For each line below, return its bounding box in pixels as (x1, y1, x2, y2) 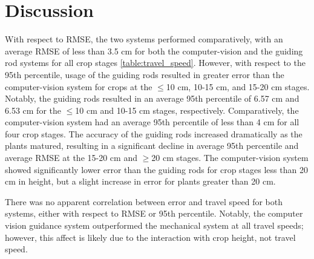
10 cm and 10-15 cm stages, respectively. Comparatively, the (75, 103, 299, 116)
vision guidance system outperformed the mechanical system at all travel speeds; (5, 219, 304, 232)
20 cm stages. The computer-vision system (151, 151, 309, 164)
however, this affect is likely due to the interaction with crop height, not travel (5, 231, 296, 243)
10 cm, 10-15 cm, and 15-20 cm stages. (166, 80, 310, 93)
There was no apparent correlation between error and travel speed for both (5, 195, 283, 208)
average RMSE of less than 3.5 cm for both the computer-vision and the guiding (5, 44, 303, 57)
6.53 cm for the (5, 103, 61, 116)
